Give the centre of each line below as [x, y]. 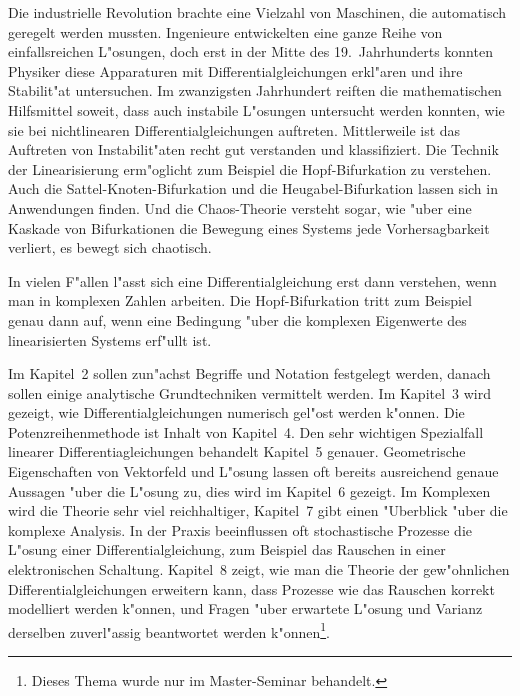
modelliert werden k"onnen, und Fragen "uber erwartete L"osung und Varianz [245, 608]
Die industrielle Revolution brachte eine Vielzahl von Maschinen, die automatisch [257, 12]
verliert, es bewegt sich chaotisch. [110, 247]
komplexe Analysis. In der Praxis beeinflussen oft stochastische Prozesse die [240, 529]
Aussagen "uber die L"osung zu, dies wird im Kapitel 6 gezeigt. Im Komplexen [249, 490]
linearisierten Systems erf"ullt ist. [110, 339]
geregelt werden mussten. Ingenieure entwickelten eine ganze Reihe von [225, 31]
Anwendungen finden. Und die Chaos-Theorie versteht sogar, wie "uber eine [240, 207]
